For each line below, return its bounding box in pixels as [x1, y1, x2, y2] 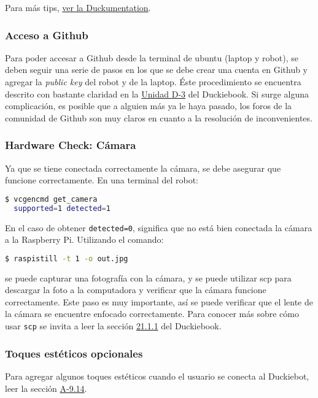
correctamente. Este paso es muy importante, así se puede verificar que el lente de [5, 295, 313, 308]
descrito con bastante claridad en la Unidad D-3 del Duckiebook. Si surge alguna [5, 87, 309, 100]
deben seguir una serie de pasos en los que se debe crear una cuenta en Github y [5, 63, 308, 76]
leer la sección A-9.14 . [5, 381, 87, 394]
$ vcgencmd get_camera [5, 194, 98, 204]
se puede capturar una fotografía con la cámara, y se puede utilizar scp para [5, 271, 292, 284]
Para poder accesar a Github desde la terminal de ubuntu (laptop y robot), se [5, 51, 298, 64]
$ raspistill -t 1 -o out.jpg [5, 254, 128, 263]
